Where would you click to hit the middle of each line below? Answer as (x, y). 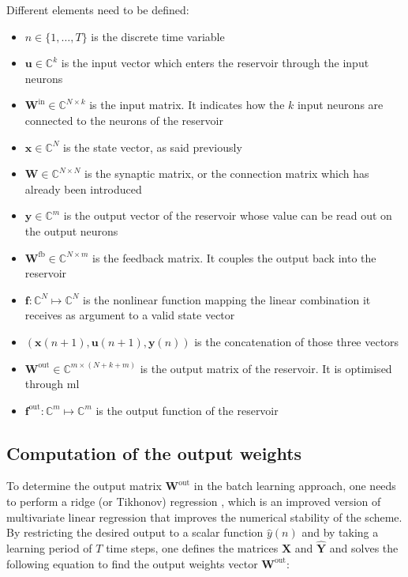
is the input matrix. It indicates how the (187, 105)
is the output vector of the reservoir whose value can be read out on (228, 215)
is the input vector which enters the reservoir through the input (215, 63)
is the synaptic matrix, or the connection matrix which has (227, 173)
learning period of (49, 548)
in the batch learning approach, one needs (295, 486)
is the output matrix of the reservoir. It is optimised (266, 368)
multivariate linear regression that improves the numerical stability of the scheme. (204, 517)
